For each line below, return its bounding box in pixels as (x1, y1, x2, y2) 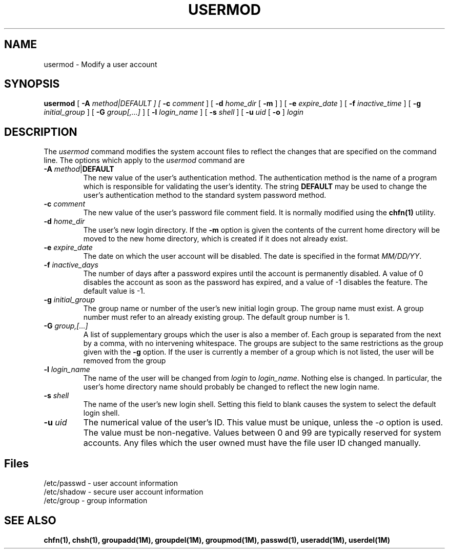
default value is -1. (83, 286, 146, 296)
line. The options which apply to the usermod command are (44, 156, 245, 165)
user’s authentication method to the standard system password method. (83, 191, 326, 200)
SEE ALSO (4, 514, 56, 527)
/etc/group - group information (44, 496, 148, 505)
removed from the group (83, 356, 166, 365)
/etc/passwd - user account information (44, 479, 178, 488)
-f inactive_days (44, 260, 98, 270)
